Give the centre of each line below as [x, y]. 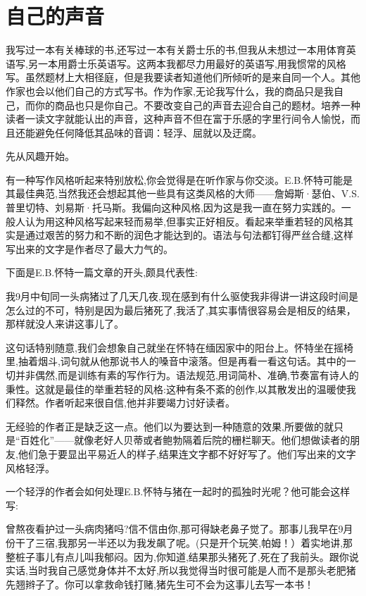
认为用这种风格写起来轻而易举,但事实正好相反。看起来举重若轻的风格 [184, 221]
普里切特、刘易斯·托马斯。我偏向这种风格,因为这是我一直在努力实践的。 [173, 207]
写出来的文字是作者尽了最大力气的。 [89, 248]
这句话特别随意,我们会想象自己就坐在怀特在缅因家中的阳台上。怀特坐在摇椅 [179, 347]
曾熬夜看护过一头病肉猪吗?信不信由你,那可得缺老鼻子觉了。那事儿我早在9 [175, 529]
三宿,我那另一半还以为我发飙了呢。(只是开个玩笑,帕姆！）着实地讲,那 [194, 542]
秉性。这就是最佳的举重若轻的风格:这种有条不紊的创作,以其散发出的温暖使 [176, 389]
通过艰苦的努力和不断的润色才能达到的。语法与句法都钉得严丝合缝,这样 [189, 235]
